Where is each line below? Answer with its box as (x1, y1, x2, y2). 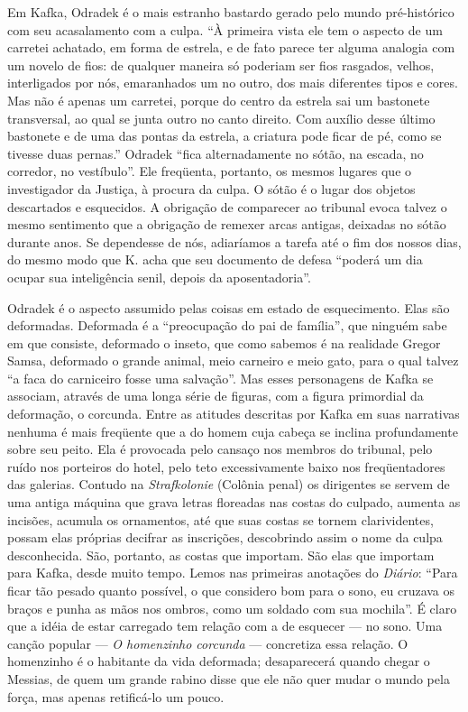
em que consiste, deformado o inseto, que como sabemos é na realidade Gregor (7, 333, 441, 352)
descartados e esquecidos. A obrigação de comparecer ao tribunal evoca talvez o (7, 197, 447, 216)
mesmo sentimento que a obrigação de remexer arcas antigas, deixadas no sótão (7, 215, 446, 234)
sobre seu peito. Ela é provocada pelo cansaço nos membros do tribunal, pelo (7, 439, 433, 458)
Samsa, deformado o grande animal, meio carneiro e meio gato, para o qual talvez (7, 351, 459, 370)
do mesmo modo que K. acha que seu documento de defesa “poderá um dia (7, 250, 423, 269)
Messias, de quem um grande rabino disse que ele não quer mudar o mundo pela (7, 669, 450, 688)
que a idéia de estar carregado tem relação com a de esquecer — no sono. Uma (7, 616, 443, 635)
